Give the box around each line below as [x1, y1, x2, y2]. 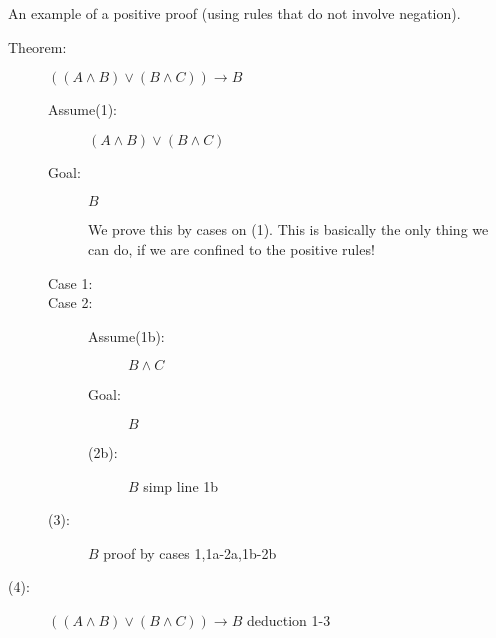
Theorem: [8, 36, 67, 57]
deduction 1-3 [246, 609, 331, 630]
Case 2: [48, 292, 93, 313]
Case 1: [48, 272, 93, 293]
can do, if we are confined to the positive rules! [88, 238, 375, 259]
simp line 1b [143, 475, 219, 496]
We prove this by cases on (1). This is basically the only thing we [88, 219, 489, 240]
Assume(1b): [88, 325, 165, 346]
